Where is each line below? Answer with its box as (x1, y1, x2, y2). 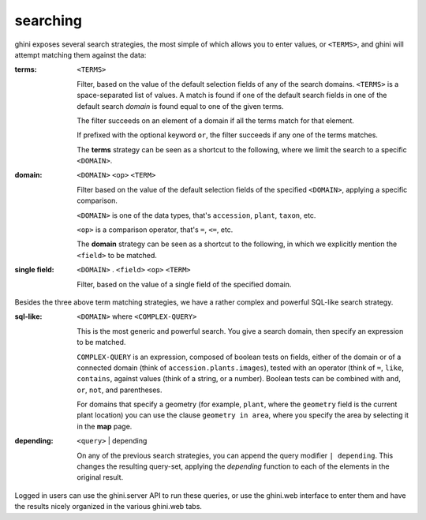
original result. (77, 473, 124, 482)
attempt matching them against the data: (14, 50, 147, 59)
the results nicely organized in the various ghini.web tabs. (14, 502, 203, 511)
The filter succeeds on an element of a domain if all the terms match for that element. (77, 115, 355, 125)
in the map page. (77, 421, 133, 431)
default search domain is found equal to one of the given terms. (77, 101, 284, 110)
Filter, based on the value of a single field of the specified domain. (77, 279, 292, 289)
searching (14, 12, 83, 29)
